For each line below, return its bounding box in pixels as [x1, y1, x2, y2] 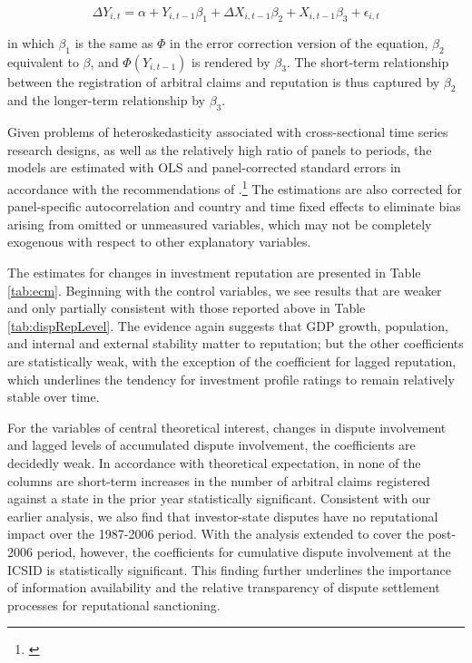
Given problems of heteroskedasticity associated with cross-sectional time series [7, 122, 448, 141]
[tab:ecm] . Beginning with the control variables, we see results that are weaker [7, 280, 442, 299]
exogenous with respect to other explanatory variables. [7, 232, 311, 251]
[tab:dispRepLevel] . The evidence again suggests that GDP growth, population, [7, 316, 448, 335]
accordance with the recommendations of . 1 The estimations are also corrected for [7, 176, 463, 198]
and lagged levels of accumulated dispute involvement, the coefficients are [7, 435, 416, 454]
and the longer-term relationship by [7, 91, 205, 110]
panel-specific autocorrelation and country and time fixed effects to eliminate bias [7, 197, 461, 216]
